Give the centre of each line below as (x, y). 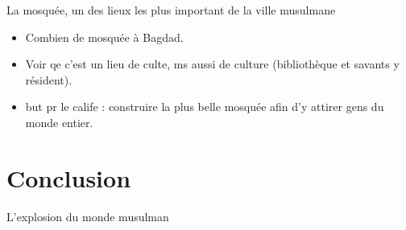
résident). (49, 79)
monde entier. (59, 122)
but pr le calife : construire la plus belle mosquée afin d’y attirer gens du (205, 107)
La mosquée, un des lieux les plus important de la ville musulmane (171, 10)
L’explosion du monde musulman (88, 216)
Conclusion (69, 177)
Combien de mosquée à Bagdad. (104, 37)
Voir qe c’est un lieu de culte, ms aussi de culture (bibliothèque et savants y (212, 64)
